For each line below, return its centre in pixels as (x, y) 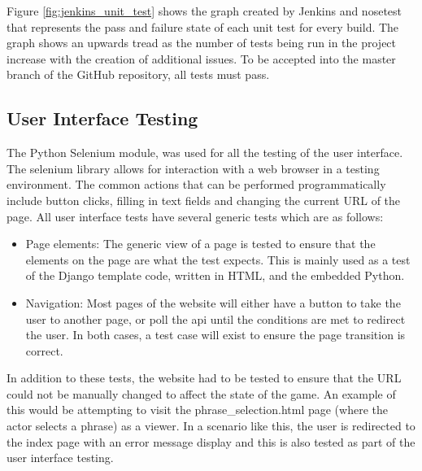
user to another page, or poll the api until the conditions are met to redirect (215, 318)
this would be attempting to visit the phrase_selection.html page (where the (197, 410)
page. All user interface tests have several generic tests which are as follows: (195, 216)
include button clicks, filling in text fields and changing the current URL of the (204, 200)
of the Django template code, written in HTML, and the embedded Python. (215, 275)
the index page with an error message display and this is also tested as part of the (211, 441)
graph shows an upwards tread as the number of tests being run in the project (202, 43)
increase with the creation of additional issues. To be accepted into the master (201, 58)
